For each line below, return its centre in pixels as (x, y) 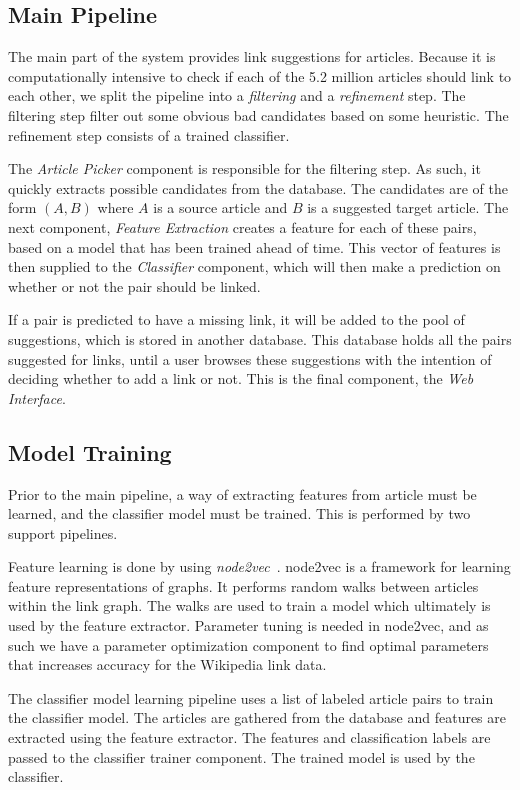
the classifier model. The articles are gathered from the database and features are (257, 717)
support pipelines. (63, 532)
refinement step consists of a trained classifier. (149, 134)
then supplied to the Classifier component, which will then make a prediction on (254, 266)
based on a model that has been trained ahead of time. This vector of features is (254, 246)
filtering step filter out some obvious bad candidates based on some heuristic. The (258, 114)
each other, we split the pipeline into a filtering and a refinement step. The (237, 95)
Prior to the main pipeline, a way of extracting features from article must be (242, 493)
